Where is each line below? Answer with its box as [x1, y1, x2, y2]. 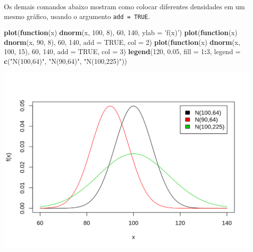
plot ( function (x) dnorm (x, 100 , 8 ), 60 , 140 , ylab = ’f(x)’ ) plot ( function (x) [4, 27, 237, 38]
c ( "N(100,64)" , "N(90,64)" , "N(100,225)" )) [4, 56, 127, 66]
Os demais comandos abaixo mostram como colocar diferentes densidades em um [4, 1, 245, 11]
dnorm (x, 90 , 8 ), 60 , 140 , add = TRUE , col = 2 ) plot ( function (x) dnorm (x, [4, 37, 240, 47]
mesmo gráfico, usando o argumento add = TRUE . [4, 11, 150, 21]
